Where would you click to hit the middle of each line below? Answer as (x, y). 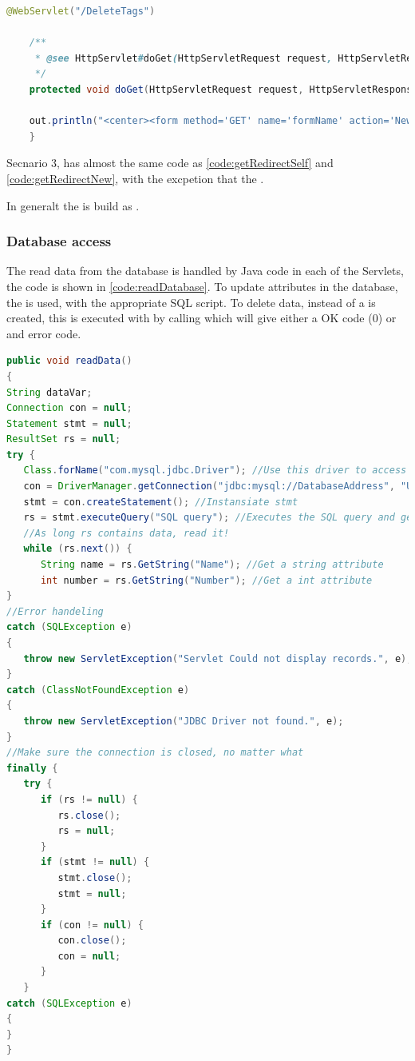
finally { (32, 768)
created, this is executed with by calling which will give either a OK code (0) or (202, 318)
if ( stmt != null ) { (95, 862)
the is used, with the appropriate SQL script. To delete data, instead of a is (191, 302)
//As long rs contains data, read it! (126, 533)
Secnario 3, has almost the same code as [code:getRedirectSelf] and (170, 163)
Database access (59, 241)
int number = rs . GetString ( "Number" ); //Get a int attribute (206, 580)
